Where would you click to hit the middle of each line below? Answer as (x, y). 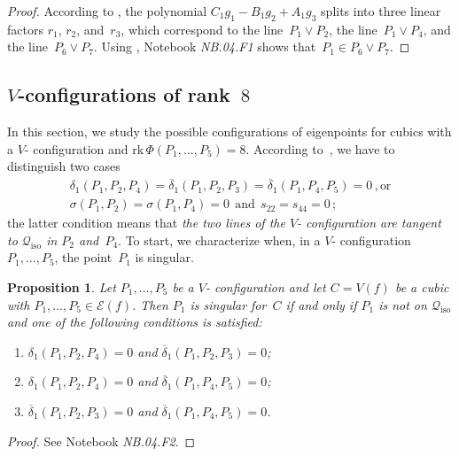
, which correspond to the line (202, 29)
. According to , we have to (320, 148)
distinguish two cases (64, 166)
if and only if (321, 304)
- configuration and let (265, 287)
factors (25, 29)
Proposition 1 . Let (62, 287)
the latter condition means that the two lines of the (146, 223)
